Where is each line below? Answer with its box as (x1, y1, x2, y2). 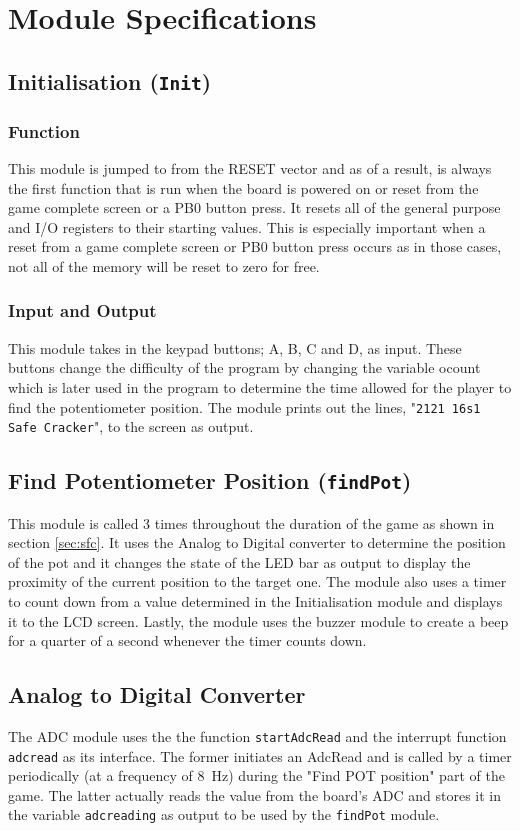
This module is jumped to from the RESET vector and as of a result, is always (8, 157, 492, 178)
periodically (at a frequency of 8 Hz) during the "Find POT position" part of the (8, 765, 505, 786)
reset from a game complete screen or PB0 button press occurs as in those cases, (8, 236, 502, 257)
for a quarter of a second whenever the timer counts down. (8, 630, 367, 651)
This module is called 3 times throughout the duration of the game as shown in (8, 512, 495, 533)
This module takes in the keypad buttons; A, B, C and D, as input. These (8, 337, 462, 358)
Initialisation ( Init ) (8, 65, 212, 96)
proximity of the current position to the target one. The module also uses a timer (8, 571, 507, 592)
